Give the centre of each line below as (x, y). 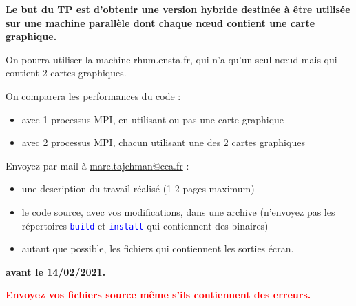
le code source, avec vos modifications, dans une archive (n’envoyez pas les (178, 211)
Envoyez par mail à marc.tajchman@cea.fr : (97, 165)
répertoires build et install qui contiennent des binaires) (145, 225)
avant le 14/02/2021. (56, 271)
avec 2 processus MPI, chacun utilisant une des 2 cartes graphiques (163, 142)
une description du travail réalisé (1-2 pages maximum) (138, 188)
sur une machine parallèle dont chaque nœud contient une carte (160, 22)
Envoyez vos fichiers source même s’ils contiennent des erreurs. (158, 295)
